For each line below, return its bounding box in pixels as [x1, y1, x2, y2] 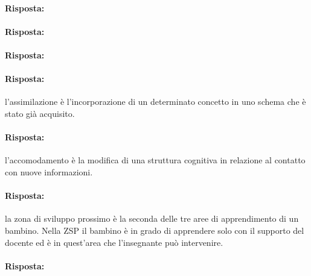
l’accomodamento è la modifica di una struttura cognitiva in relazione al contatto [5, 154, 306, 166]
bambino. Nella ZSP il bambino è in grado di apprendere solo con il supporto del [5, 224, 304, 236]
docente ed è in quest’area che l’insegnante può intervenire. [5, 236, 223, 248]
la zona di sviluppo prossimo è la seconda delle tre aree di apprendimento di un [5, 212, 299, 225]
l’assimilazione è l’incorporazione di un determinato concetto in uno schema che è [5, 95, 306, 108]
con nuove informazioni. [5, 165, 93, 178]
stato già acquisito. [5, 107, 75, 119]
